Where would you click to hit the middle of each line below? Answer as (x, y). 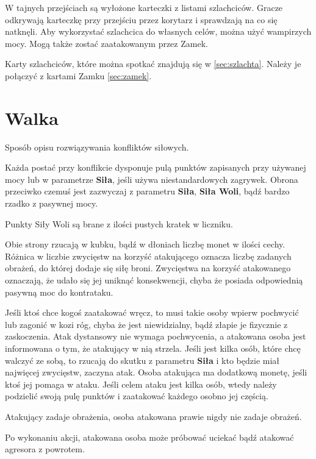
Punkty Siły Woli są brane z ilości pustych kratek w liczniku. (119, 223)
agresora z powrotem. (45, 449)
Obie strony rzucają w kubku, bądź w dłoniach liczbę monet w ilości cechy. (145, 244)
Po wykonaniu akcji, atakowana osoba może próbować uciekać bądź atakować (149, 437)
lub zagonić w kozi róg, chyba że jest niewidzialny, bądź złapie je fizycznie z (146, 324)
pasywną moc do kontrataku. (59, 292)
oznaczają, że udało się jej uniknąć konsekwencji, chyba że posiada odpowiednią (154, 280)
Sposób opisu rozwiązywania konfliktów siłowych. (97, 147)
